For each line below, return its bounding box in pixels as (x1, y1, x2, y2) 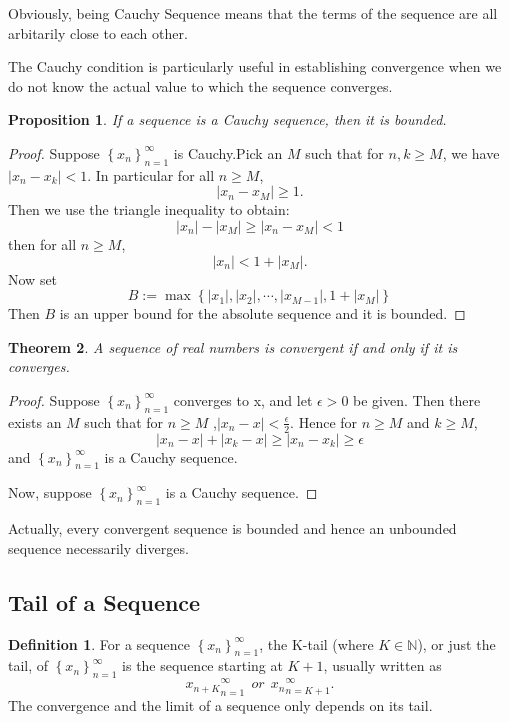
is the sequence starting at (122, 655, 283, 676)
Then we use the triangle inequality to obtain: (8, 199, 290, 220)
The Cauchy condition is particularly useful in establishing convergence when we (8, 56, 502, 77)
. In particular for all (87, 164, 215, 185)
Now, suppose (8, 482, 92, 503)
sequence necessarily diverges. (8, 537, 189, 558)
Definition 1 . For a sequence (8, 633, 190, 654)
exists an (8, 411, 62, 432)
